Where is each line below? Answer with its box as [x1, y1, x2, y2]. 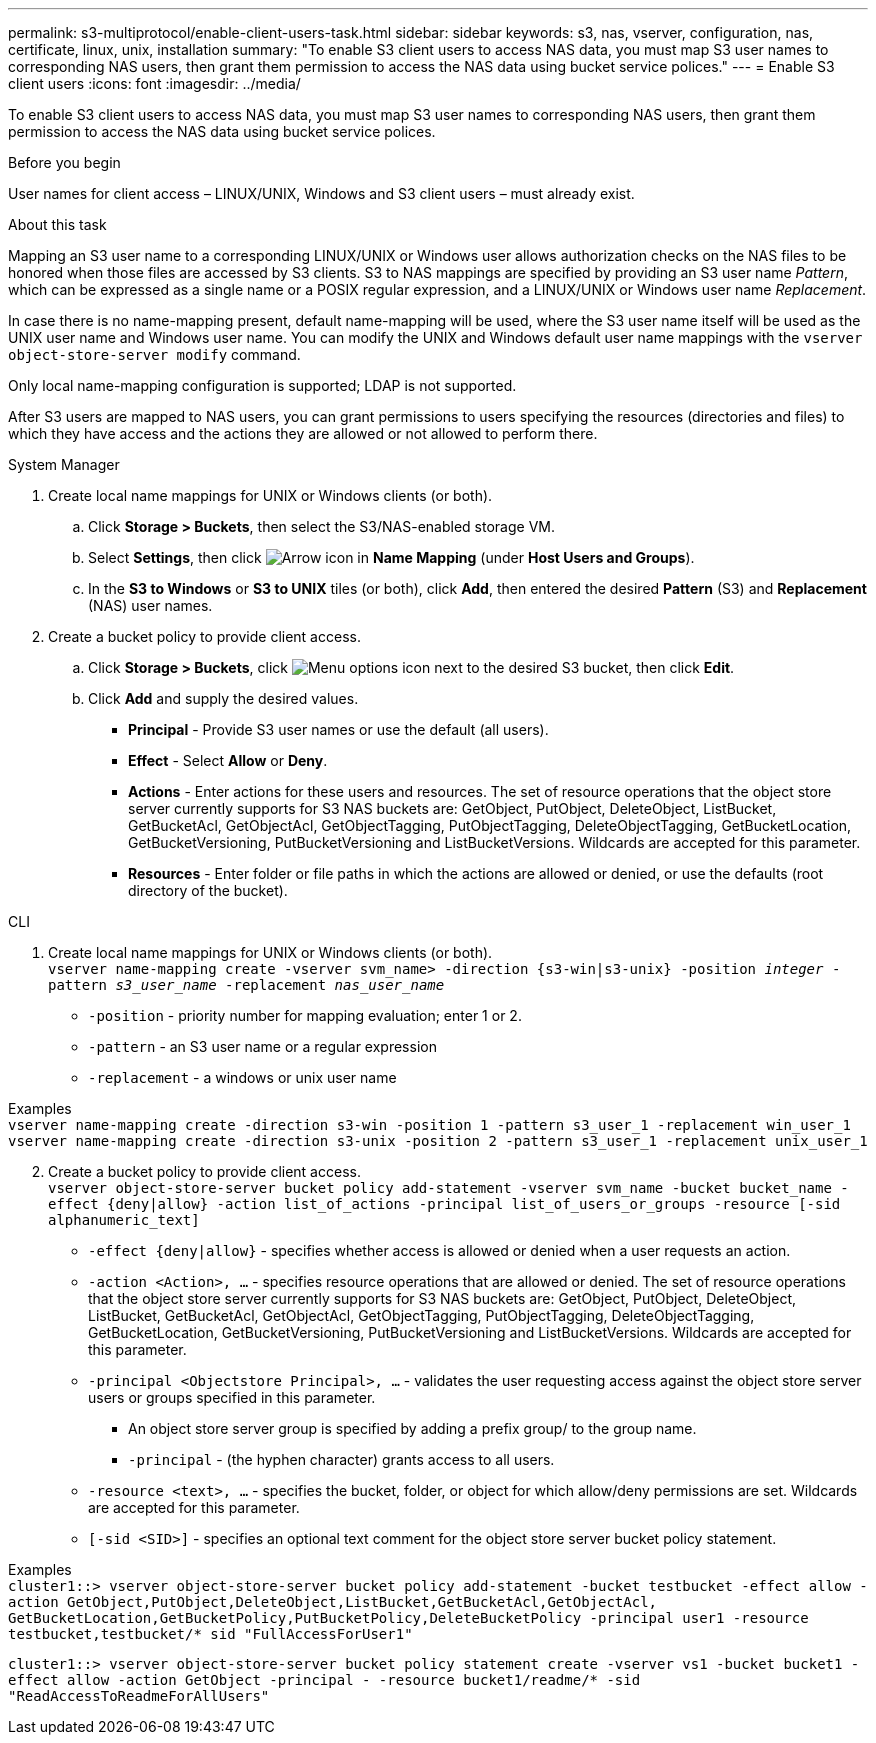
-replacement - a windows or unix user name [88, 1069, 397, 1086]
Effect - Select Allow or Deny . [128, 752, 328, 769]
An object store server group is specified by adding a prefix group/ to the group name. [128, 1420, 697, 1437]
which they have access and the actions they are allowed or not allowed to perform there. [8, 425, 598, 442]
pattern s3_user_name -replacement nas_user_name [48, 977, 445, 993]
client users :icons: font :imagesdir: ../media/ [8, 75, 301, 92]
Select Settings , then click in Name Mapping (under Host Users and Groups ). [88, 549, 695, 566]
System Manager [8, 456, 120, 473]
